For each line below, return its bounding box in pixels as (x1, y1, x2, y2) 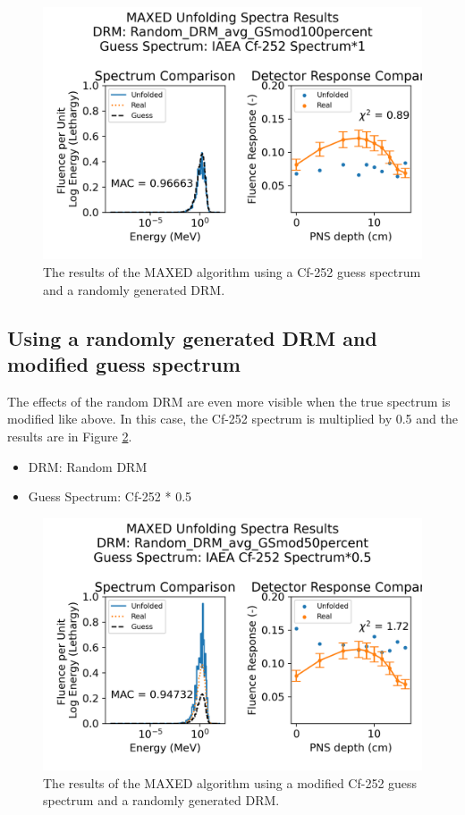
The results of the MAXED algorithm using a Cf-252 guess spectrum (43, 262, 421, 281)
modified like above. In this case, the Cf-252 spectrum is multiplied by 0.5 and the (7, 409, 458, 428)
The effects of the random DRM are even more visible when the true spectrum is (7, 391, 451, 410)
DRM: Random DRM (28, 457, 148, 475)
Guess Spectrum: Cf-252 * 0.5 (28, 487, 192, 506)
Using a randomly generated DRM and (7, 323, 377, 351)
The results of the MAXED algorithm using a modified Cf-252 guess (43, 773, 418, 792)
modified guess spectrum (7, 349, 241, 377)
